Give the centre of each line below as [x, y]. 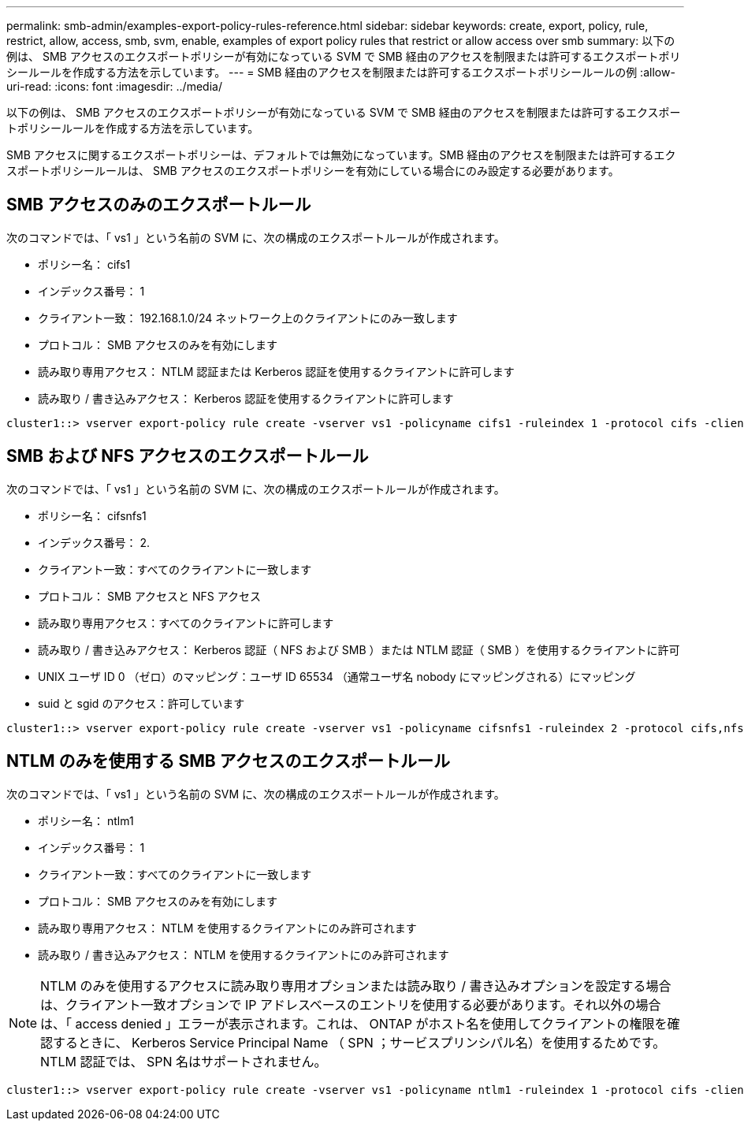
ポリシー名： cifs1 [84, 264]
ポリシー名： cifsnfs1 [92, 515]
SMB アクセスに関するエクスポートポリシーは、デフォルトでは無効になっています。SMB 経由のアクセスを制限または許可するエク [341, 155]
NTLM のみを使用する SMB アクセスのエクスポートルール [228, 761]
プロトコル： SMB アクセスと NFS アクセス [149, 596]
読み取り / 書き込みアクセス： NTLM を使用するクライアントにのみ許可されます [244, 954]
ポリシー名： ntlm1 [86, 820]
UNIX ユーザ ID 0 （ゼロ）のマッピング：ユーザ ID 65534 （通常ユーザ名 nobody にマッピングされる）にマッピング [337, 676]
